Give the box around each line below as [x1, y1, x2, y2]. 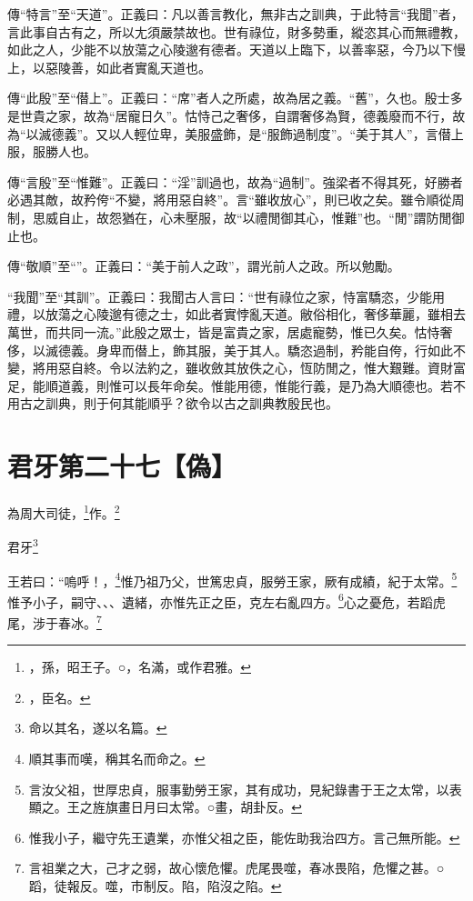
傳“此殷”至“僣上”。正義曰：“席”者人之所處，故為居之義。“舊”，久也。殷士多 [7, 88, 463, 107]
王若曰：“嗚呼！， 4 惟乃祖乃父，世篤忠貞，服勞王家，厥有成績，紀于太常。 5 [7, 568, 458, 590]
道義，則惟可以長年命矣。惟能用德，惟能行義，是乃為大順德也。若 [57, 375, 453, 395]
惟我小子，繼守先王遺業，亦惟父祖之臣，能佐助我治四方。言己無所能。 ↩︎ [28, 827, 460, 846]
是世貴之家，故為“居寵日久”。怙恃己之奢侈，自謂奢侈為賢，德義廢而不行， [7, 105, 453, 125]
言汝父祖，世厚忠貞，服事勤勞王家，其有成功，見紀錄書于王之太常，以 [28, 779, 449, 798]
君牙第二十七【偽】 [7, 447, 237, 485]
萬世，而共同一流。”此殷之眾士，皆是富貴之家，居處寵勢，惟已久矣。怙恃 [7, 322, 440, 341]
